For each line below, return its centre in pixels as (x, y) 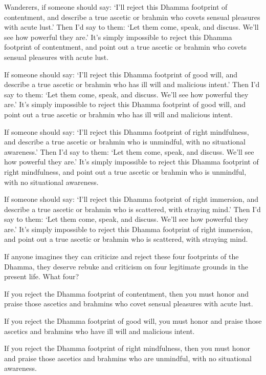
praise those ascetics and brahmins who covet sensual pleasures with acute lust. (129, 304)
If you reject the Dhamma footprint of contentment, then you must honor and (126, 293)
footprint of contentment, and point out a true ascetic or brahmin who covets (125, 47)
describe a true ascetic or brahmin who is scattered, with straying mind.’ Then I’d (132, 209)
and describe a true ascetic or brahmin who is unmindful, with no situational (125, 142)
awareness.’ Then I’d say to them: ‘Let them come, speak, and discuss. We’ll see (129, 151)
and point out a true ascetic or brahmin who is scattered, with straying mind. (126, 239)
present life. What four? (42, 276)
